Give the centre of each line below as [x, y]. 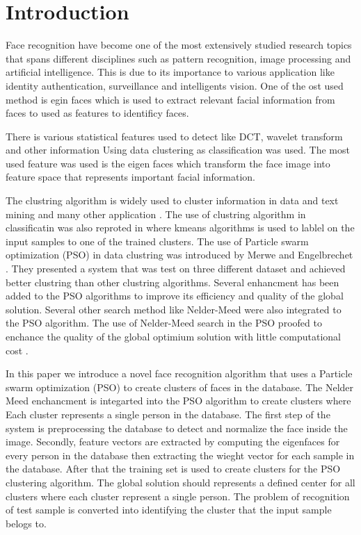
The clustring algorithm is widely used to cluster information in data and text [172, 200]
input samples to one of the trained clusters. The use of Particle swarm [157, 241]
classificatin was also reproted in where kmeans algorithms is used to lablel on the [180, 228]
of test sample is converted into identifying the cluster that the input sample [169, 510]
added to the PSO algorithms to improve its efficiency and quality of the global [175, 296]
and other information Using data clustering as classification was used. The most [178, 150]
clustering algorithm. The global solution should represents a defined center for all [180, 482]
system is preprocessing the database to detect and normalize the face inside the [177, 428]
